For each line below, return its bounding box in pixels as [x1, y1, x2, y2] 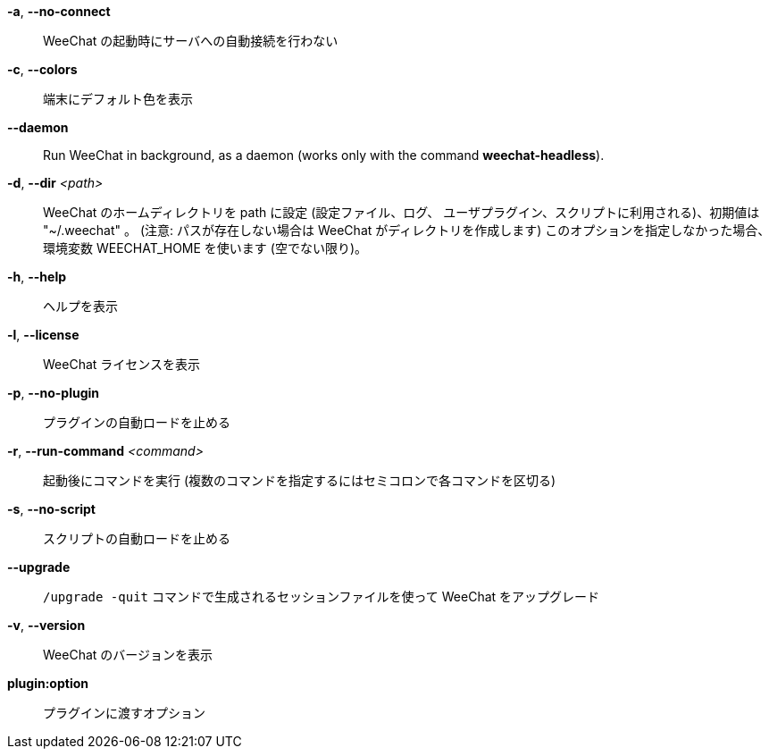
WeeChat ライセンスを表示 [43, 357, 201, 372]
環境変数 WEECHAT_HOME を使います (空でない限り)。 [43, 240, 368, 256]
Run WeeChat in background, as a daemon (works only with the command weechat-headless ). [43, 147, 605, 163]
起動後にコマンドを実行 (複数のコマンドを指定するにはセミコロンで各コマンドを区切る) [43, 473, 556, 488]
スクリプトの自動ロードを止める [43, 531, 230, 546]
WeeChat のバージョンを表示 [43, 647, 213, 662]
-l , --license [7, 327, 79, 342]
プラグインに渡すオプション [43, 705, 205, 720]
